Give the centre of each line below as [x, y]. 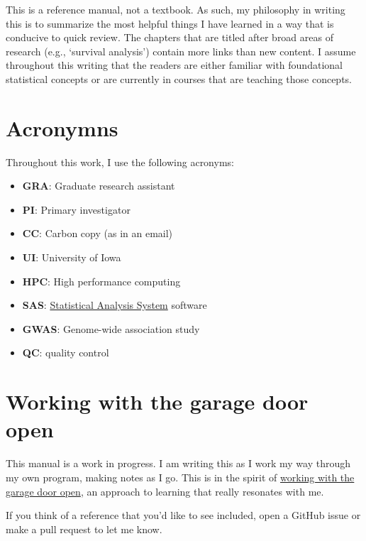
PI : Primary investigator [76, 209]
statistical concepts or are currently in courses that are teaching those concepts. [179, 78]
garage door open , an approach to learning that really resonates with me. [165, 491]
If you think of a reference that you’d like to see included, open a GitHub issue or [183, 515]
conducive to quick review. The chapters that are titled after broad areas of [170, 37]
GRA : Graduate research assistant [99, 186]
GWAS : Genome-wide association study [111, 328]
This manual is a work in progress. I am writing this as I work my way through [178, 463]
